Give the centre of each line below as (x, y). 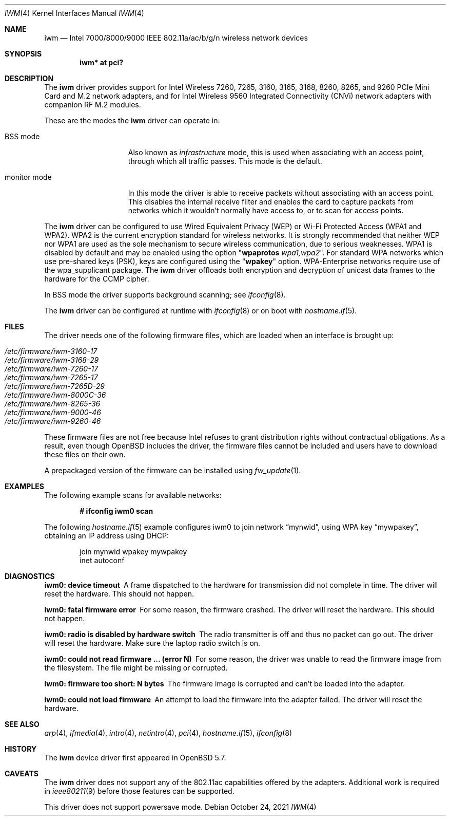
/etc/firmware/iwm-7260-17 (52, 369)
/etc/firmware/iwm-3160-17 (51, 351)
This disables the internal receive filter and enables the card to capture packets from (271, 202)
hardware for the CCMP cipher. (97, 279)
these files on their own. (85, 454)
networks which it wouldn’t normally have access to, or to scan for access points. (266, 210)
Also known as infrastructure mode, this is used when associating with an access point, (276, 152)
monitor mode (28, 177)
